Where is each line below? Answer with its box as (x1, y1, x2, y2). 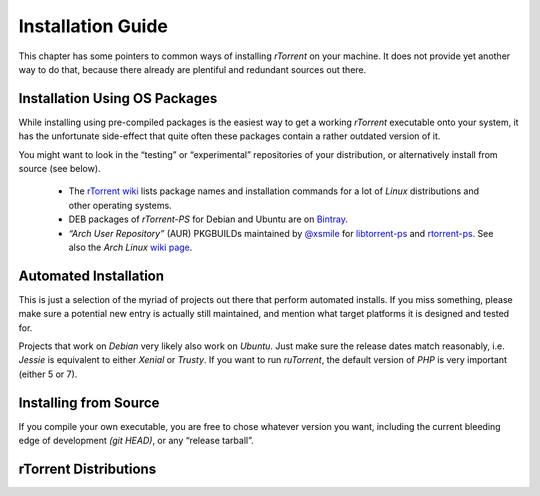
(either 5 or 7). (18, 368, 78, 380)
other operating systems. (68, 199, 172, 211)
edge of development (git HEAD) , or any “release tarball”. (18, 435, 254, 447)
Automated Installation (18, 267, 165, 284)
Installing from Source (18, 394, 160, 411)
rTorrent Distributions (18, 460, 157, 477)
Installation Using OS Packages (18, 90, 218, 107)
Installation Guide (18, 15, 169, 37)
